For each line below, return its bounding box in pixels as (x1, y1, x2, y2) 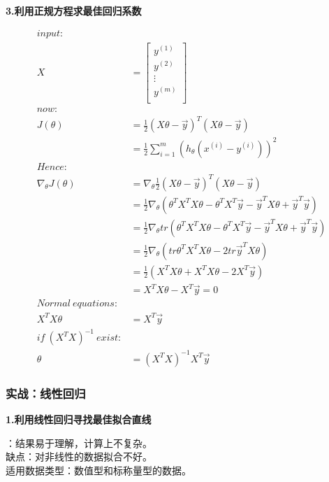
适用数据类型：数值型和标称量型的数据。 (6, 462, 191, 477)
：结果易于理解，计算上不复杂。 (6, 435, 152, 450)
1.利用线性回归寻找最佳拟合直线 (6, 412, 152, 427)
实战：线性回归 (6, 384, 86, 402)
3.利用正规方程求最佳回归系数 (6, 3, 142, 17)
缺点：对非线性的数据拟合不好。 (6, 449, 152, 464)
